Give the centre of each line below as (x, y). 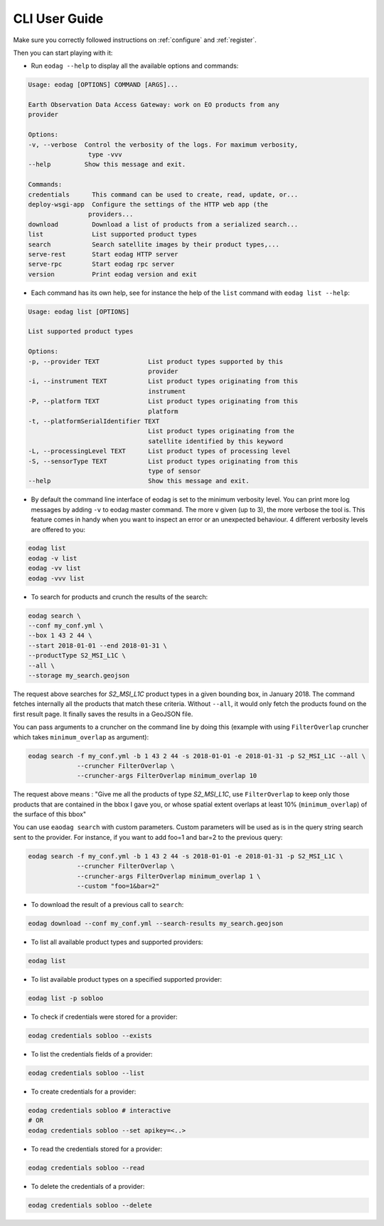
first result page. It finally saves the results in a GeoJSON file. (103, 714)
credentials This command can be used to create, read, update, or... (163, 194)
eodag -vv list (54, 568)
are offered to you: (58, 529)
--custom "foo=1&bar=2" (118, 886)
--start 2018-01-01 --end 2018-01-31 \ (97, 645)
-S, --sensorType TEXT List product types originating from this (163, 461)
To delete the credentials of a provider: (88, 1186)
